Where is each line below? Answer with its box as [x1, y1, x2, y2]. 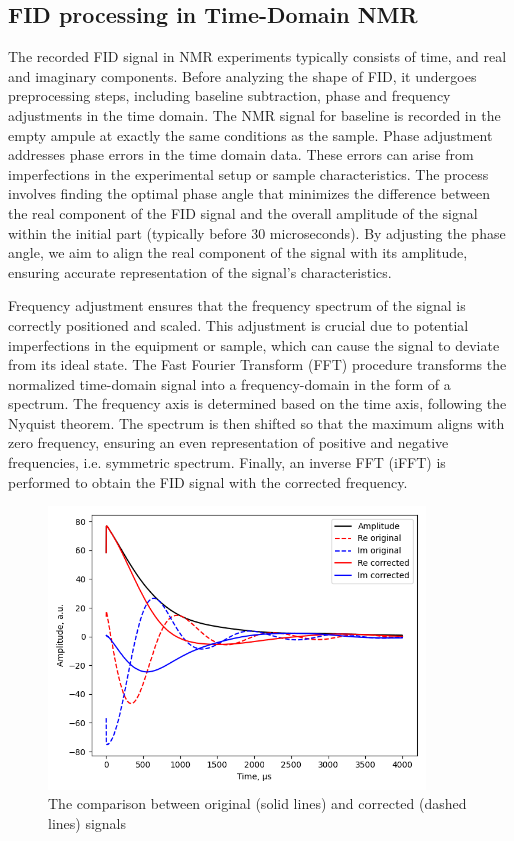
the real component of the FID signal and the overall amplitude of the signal [8, 202, 478, 223]
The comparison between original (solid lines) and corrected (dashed [48, 793, 467, 814]
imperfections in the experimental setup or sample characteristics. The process [8, 163, 489, 184]
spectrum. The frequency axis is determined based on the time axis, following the [8, 393, 507, 414]
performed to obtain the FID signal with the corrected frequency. [8, 471, 408, 492]
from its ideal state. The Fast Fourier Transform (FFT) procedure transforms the [8, 354, 507, 375]
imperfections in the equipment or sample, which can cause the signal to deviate [8, 334, 500, 355]
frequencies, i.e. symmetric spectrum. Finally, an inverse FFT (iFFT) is [8, 452, 446, 473]
